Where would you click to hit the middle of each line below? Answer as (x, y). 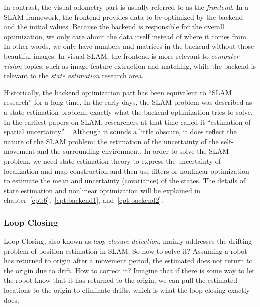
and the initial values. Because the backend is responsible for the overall (114, 26)
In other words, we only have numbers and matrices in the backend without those (129, 46)
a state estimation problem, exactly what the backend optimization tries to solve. (128, 111)
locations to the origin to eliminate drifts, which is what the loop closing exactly (127, 290)
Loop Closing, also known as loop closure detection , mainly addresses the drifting (128, 241)
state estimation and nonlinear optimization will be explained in (102, 190)
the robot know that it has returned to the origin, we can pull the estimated (121, 280)
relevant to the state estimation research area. (74, 75)
